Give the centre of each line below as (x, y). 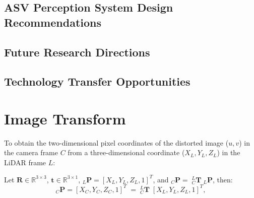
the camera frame (31, 152)
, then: (223, 179)
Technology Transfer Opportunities (97, 81)
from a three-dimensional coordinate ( (126, 152)
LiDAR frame (25, 162)
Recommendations (53, 22)
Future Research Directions (77, 52)
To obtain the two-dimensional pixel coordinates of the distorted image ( (116, 142)
